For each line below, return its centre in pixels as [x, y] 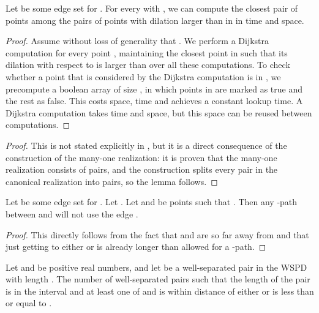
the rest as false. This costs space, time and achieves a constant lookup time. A [154, 101]
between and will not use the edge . [72, 213]
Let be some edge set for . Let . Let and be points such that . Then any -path [152, 202]
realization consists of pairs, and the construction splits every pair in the [142, 169]
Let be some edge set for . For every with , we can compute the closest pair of [152, 8]
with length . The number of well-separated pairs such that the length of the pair [158, 279]
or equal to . [29, 303]
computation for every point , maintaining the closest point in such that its [147, 52]
